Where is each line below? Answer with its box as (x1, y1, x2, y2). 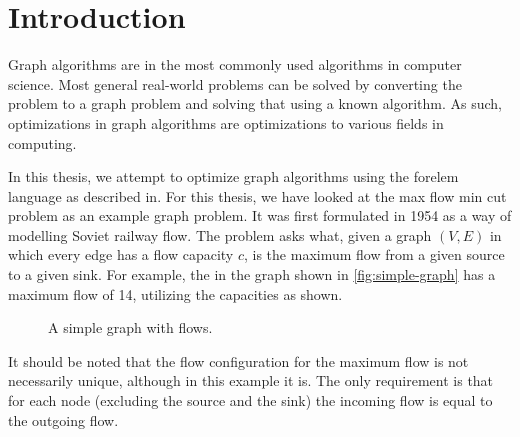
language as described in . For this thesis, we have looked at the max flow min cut (8, 185, 507, 206)
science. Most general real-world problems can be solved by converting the (8, 73, 462, 94)
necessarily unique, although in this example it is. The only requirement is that (8, 370, 494, 391)
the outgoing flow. (8, 409, 119, 430)
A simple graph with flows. (48, 317, 213, 338)
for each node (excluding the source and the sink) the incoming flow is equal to (8, 390, 493, 411)
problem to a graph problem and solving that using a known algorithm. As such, (8, 93, 503, 114)
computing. (8, 132, 77, 153)
